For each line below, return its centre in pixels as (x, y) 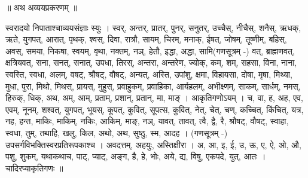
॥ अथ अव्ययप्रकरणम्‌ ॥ (41, 7)
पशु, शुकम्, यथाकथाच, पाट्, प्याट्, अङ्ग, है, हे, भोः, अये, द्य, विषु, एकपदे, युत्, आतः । (136, 156)
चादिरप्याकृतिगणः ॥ (34, 168)
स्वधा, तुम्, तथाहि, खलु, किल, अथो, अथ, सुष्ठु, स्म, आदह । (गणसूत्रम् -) (117, 132)
